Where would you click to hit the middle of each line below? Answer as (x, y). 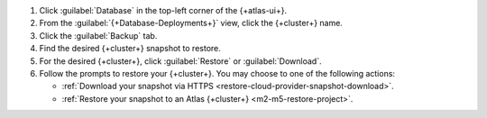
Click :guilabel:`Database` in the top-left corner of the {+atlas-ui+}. (163, 10)
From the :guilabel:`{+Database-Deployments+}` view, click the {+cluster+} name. (191, 23)
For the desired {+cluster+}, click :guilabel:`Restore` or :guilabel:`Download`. (180, 61)
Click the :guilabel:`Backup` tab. (98, 35)
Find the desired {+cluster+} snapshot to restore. (130, 49)
